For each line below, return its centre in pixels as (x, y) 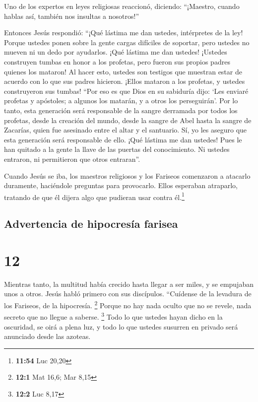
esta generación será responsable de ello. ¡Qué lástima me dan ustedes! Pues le (123, 139)
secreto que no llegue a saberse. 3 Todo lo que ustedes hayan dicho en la (113, 316)
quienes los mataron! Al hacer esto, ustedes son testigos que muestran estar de (123, 71)
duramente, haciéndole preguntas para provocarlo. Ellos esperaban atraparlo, (121, 185)
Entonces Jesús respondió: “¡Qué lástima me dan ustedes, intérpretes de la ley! (124, 33)
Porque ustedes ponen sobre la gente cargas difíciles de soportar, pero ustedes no (127, 42)
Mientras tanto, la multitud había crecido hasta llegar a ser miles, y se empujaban (129, 284)
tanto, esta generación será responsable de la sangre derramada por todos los (121, 110)
